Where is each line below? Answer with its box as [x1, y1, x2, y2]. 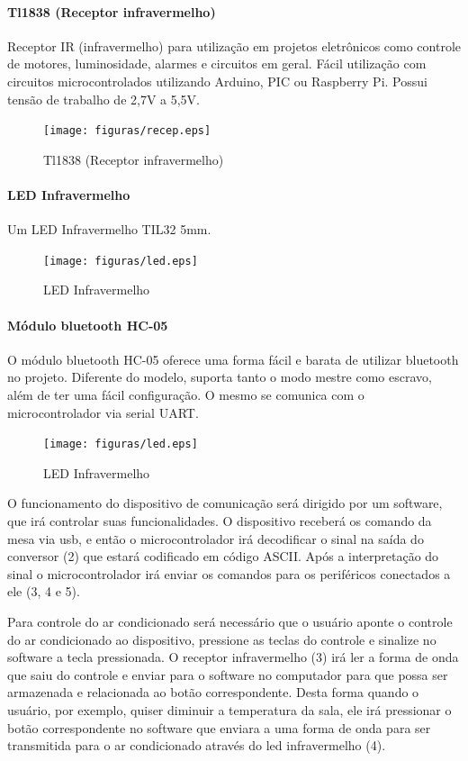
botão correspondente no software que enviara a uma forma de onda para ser [7, 718, 431, 737]
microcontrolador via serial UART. [7, 403, 199, 421]
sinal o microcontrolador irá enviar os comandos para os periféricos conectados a [7, 564, 451, 583]
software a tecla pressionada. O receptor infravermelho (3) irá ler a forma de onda [7, 648, 459, 666]
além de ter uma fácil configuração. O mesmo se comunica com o [7, 385, 364, 404]
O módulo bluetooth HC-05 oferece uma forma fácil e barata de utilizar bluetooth [7, 349, 459, 368]
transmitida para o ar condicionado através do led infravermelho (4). [7, 736, 386, 755]
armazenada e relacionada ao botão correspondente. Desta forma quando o [7, 683, 419, 702]
